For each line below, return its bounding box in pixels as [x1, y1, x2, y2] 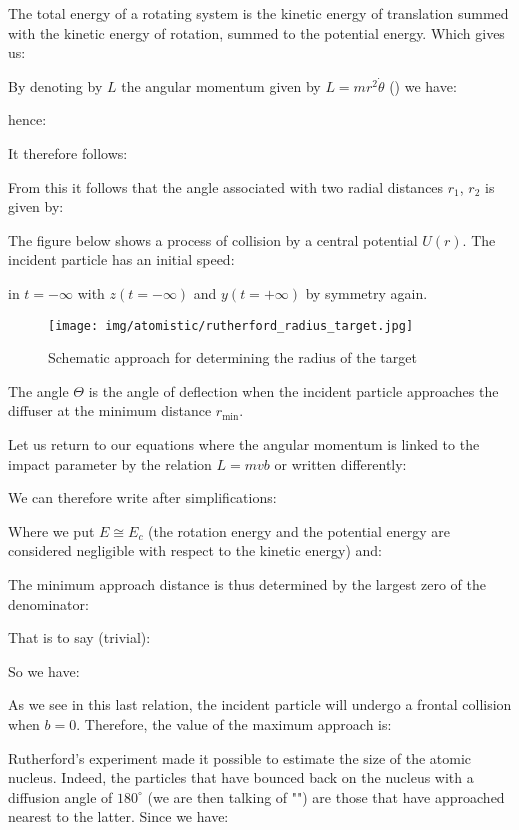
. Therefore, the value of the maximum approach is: [76, 713, 392, 734]
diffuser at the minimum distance [8, 400, 212, 421]
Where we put [8, 520, 95, 541]
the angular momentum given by [121, 75, 321, 96]
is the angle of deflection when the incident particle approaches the [88, 380, 499, 401]
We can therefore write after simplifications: [8, 487, 277, 508]
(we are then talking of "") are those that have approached [147, 786, 505, 807]
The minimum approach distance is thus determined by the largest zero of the [8, 573, 486, 594]
